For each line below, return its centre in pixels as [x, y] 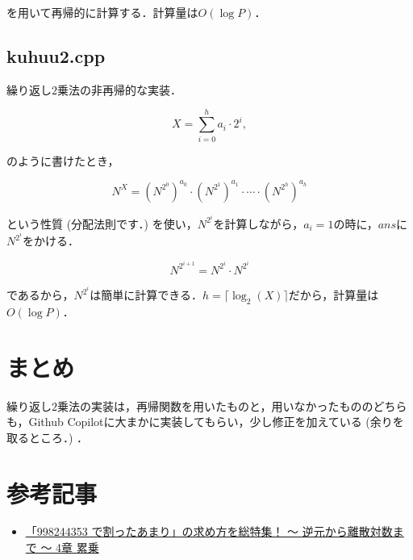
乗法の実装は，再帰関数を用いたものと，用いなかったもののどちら [232, 405]
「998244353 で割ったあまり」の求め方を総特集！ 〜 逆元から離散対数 [209, 531]
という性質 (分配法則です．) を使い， [102, 223]
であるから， [40, 295]
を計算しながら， [259, 223]
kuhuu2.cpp [56, 55]
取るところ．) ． [48, 437]
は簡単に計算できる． [146, 295]
